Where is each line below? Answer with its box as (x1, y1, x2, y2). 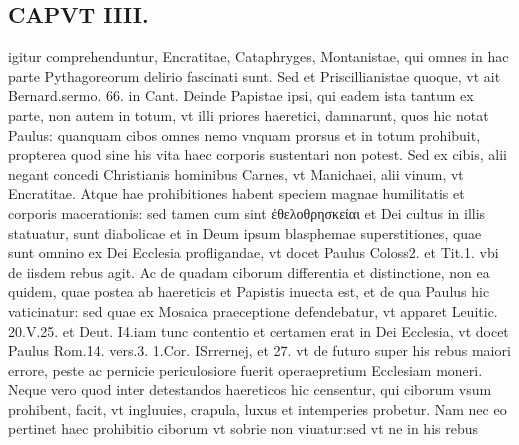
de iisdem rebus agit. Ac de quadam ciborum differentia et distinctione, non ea (8, 261, 490, 282)
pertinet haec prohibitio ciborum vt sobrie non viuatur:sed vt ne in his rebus (8, 418, 478, 439)
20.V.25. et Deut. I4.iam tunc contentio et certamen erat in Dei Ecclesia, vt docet (8, 320, 509, 341)
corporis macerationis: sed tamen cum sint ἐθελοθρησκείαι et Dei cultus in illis (8, 202, 486, 223)
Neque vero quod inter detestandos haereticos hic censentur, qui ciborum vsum (8, 379, 492, 400)
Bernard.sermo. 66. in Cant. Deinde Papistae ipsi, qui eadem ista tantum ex (8, 85, 474, 106)
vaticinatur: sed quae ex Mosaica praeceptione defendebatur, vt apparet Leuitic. (8, 300, 498, 321)
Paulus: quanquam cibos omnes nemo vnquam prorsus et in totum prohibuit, (8, 124, 481, 145)
